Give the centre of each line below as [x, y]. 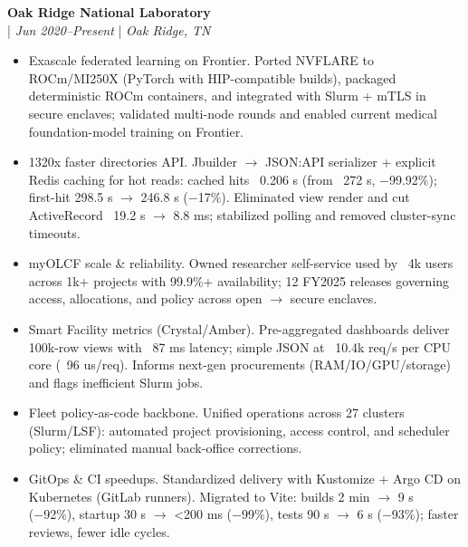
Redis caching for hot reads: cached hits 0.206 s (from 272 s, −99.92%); [233, 179]
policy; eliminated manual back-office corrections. [165, 448]
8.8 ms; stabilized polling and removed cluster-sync [315, 214]
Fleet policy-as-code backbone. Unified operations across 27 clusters [216, 413]
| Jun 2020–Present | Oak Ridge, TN [109, 29]
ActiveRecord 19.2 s [87, 214]
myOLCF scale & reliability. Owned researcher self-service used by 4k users [241, 263]
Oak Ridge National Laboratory [109, 12]
